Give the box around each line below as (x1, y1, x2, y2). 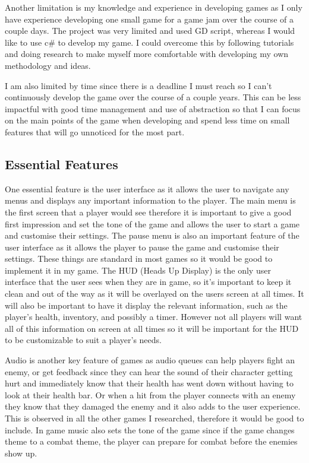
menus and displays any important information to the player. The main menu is (5, 194, 296, 207)
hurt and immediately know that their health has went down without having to (5, 377, 294, 389)
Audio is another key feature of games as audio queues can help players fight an (5, 354, 295, 366)
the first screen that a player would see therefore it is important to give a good (5, 205, 292, 218)
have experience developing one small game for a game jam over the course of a (5, 12, 294, 25)
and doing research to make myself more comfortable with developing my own (5, 47, 289, 60)
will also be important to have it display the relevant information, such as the (5, 299, 288, 311)
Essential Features (5, 154, 118, 173)
